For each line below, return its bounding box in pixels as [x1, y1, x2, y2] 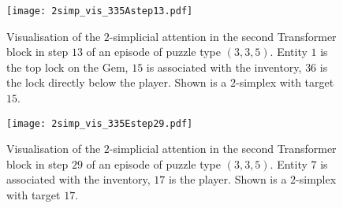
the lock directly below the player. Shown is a [6, 74, 227, 91]
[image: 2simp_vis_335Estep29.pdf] [6, 117, 193, 129]
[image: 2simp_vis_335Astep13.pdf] [6, 6, 193, 17]
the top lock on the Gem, [6, 58, 129, 75]
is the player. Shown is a [168, 171, 287, 188]
